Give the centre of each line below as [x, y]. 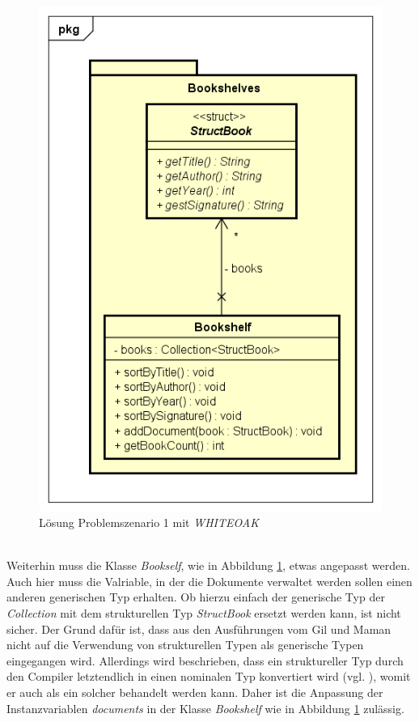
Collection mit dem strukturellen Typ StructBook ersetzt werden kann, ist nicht [204, 612]
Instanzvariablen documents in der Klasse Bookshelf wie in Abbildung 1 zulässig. [205, 708]
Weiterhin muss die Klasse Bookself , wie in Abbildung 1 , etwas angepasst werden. [208, 565]
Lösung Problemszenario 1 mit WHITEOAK [149, 522]
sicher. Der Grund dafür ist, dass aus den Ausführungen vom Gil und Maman [199, 629]
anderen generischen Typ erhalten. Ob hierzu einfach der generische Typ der [196, 597]
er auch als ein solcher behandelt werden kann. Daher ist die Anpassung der [195, 692]
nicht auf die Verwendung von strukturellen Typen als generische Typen [185, 645]
